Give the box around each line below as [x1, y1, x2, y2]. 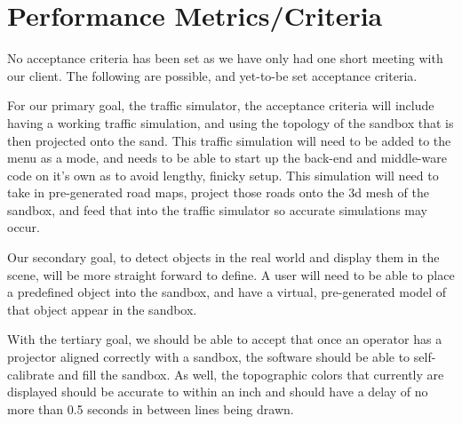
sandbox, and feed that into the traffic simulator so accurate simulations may [7, 200, 427, 219]
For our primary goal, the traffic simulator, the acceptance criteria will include [7, 96, 434, 115]
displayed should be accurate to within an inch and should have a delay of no [7, 382, 428, 401]
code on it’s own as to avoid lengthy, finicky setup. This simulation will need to [7, 165, 439, 184]
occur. [7, 218, 40, 236]
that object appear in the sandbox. [7, 300, 197, 318]
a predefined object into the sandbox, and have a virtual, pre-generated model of [7, 283, 447, 301]
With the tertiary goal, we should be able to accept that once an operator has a [7, 330, 442, 348]
